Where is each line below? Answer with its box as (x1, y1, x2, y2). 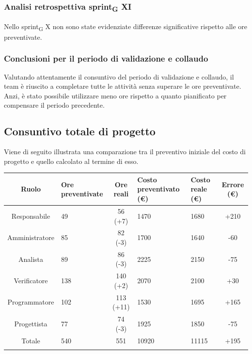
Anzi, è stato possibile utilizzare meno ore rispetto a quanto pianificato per (4, 90, 227, 100)
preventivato (137, 184, 180, 194)
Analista (18, 254, 44, 264)
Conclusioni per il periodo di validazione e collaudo (4, 52, 208, 64)
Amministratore (7, 232, 54, 242)
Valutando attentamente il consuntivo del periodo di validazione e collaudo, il (4, 71, 234, 81)
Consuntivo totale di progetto (4, 124, 156, 139)
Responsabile (11, 210, 50, 221)
